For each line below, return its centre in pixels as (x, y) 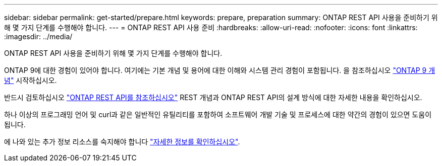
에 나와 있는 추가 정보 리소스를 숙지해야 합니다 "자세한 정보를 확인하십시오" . (122, 142)
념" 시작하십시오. (31, 80)
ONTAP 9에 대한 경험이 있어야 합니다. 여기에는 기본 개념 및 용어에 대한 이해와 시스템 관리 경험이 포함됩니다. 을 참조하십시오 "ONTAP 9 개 (220, 70)
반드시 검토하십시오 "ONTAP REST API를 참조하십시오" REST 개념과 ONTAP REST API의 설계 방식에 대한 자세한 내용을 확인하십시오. (213, 97)
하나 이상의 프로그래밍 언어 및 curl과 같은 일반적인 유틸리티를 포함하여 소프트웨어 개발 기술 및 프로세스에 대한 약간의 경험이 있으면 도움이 (218, 114)
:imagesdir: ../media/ (38, 36)
